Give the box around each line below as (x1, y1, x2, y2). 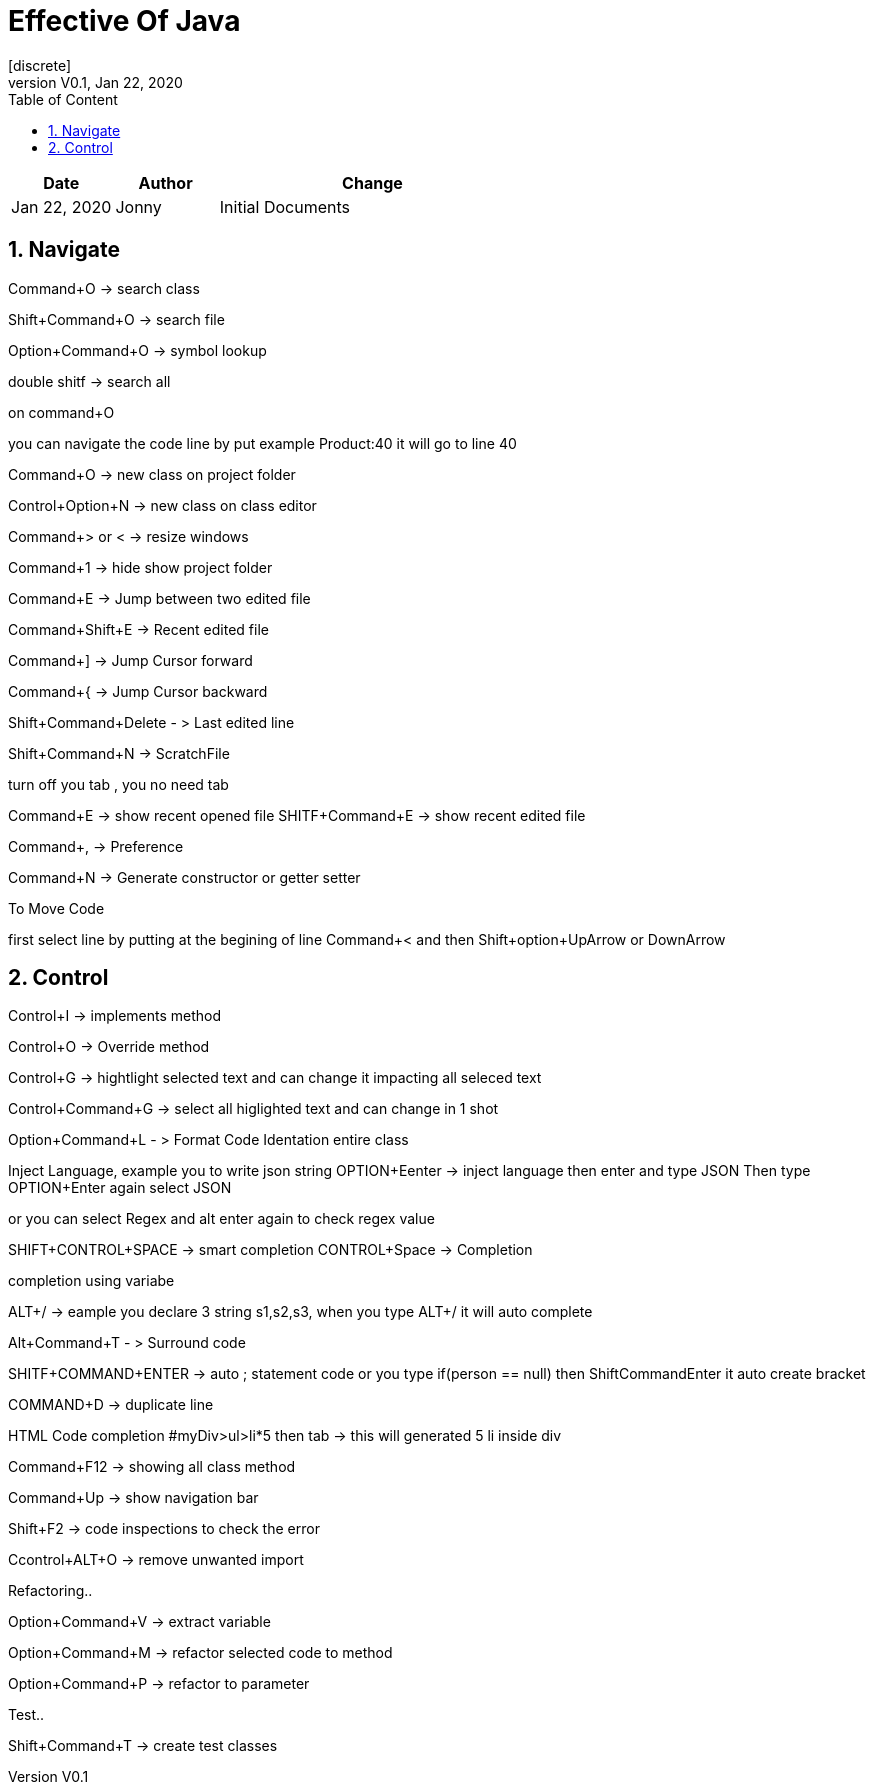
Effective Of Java (8, 4, 241, 38)
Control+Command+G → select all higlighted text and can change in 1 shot (8, 1100, 499, 1118)
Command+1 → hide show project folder (8, 558, 273, 576)
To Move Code (8, 899, 105, 917)
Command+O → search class (8, 279, 200, 297)
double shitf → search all (8, 372, 171, 390)
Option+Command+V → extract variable (8, 1613, 271, 1631)
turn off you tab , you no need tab (8, 775, 229, 793)
